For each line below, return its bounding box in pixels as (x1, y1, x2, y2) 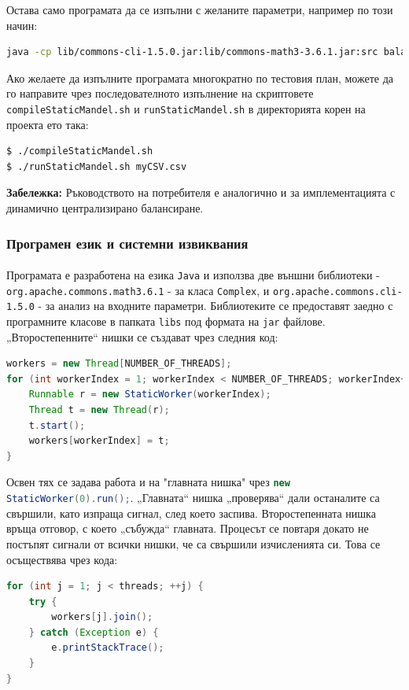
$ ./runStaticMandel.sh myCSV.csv (6, 161, 187, 172)
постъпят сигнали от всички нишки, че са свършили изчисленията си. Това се (6, 535, 381, 552)
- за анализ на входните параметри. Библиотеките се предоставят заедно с (38, 297, 393, 314)
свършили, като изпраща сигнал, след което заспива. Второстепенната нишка (6, 504, 376, 521)
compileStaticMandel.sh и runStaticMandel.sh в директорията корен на (6, 100, 366, 116)
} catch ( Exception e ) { (28, 626, 159, 638)
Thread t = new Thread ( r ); (28, 404, 170, 416)
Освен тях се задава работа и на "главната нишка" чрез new (6, 474, 290, 490)
